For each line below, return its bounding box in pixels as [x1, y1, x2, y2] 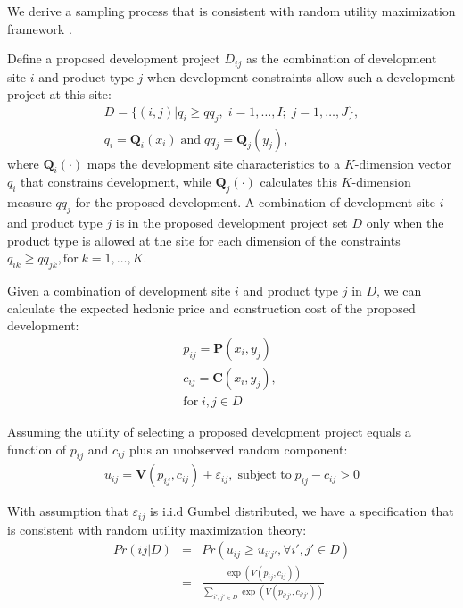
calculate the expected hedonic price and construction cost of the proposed [7, 298, 416, 317]
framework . [7, 19, 72, 37]
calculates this [260, 172, 337, 191]
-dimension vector [354, 154, 452, 172]
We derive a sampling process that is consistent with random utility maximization [7, 2, 456, 20]
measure [7, 193, 52, 212]
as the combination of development [245, 49, 437, 68]
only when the [366, 213, 444, 232]
